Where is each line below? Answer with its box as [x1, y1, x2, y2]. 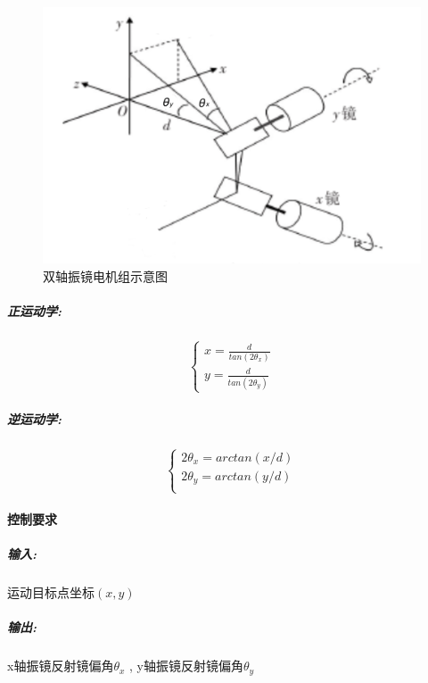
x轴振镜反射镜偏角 [7, 656, 114, 675]
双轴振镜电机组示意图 [43, 266, 168, 285]
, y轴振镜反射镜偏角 [129, 656, 243, 675]
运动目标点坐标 [7, 583, 95, 602]
